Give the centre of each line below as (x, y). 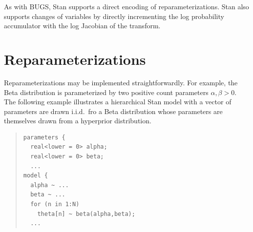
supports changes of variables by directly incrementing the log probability (114, 16)
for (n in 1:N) (55, 204)
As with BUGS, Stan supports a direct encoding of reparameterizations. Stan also (126, 6)
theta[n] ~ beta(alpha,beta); (86, 214)
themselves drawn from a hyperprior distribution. (78, 121)
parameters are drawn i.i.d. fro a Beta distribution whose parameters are (113, 111)
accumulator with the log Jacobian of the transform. (82, 26)
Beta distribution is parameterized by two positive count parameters (106, 92)
